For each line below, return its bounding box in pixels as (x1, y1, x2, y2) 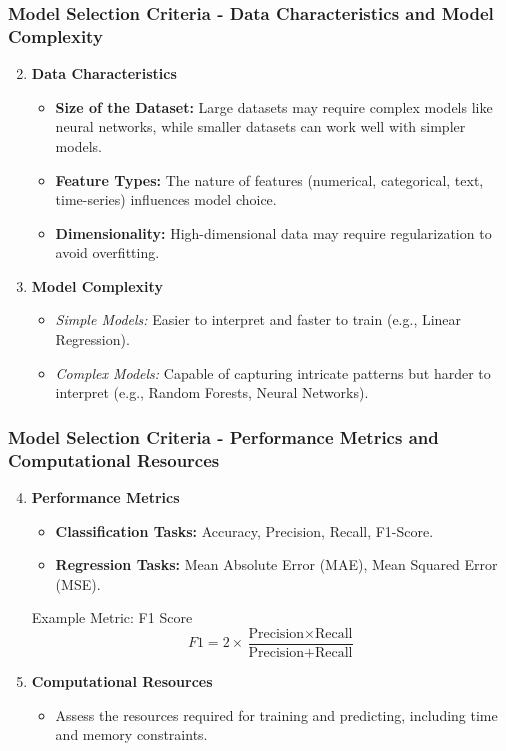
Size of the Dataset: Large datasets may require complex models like (55, 96, 493, 117)
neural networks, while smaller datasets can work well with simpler (55, 116, 466, 137)
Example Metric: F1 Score (31, 607, 193, 628)
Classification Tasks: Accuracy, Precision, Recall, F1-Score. (55, 520, 434, 541)
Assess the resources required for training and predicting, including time (55, 704, 498, 725)
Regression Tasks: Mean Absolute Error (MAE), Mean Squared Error (55, 554, 498, 575)
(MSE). (55, 573, 101, 594)
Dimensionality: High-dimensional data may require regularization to (55, 222, 492, 243)
